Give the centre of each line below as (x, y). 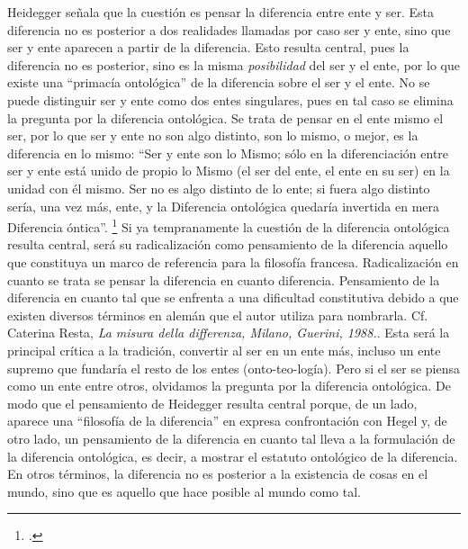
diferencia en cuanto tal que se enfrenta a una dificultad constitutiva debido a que (233, 297)
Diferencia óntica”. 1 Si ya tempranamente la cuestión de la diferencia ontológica (229, 225)
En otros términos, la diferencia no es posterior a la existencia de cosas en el (218, 474)
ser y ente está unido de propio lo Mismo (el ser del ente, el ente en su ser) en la (229, 171)
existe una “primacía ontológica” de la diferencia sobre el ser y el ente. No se (219, 82)
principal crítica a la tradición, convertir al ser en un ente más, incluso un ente (224, 350)
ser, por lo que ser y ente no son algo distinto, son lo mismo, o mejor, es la (213, 135)
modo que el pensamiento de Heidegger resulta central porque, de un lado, (212, 403)
